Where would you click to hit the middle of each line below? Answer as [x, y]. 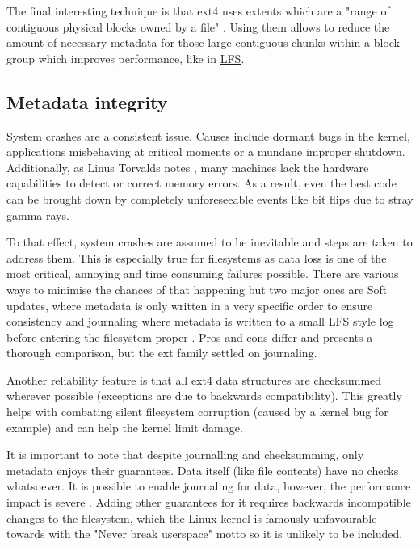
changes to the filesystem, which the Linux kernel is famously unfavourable [192, 518]
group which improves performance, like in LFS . [126, 58]
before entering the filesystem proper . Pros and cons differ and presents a [190, 337]
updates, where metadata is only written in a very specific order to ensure [190, 305]
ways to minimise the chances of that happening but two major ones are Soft [197, 289]
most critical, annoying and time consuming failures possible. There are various [203, 273]
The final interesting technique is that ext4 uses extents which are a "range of [198, 11]
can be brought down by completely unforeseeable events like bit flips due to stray [210, 198]
